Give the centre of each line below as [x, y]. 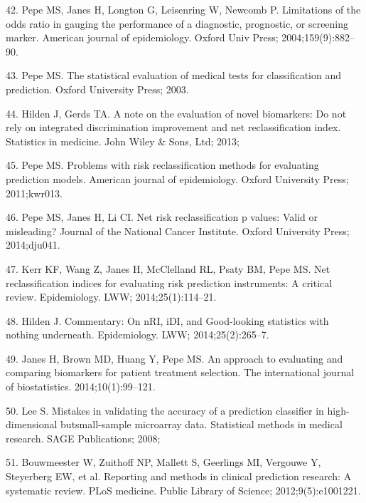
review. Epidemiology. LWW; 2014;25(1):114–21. [111, 297]
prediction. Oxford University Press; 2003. [97, 89]
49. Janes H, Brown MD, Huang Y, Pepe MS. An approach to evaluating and [174, 358]
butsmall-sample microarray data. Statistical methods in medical [201, 424]
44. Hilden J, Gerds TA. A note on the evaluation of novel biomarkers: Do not [176, 113]
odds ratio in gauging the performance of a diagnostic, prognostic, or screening [177, 23]
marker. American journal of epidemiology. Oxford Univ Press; [142, 37]
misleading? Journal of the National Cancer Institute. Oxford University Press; [178, 230]
